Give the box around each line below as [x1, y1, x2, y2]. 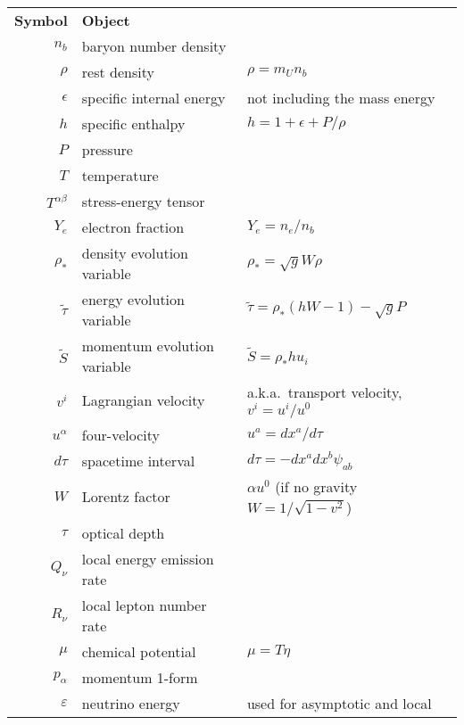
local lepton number [81, 594, 207, 615]
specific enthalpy [81, 113, 186, 134]
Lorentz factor [81, 486, 170, 507]
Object [81, 10, 130, 30]
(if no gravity [275, 475, 358, 497]
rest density [81, 62, 154, 82]
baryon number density [81, 36, 227, 56]
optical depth [81, 522, 165, 543]
